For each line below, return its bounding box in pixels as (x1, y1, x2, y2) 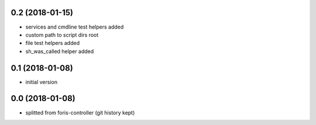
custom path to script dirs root (25, 31, 99, 38)
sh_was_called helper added (25, 47, 94, 55)
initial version (25, 78, 58, 85)
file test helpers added (25, 40, 80, 47)
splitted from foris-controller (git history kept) (25, 109, 135, 116)
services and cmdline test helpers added (25, 23, 124, 30)
